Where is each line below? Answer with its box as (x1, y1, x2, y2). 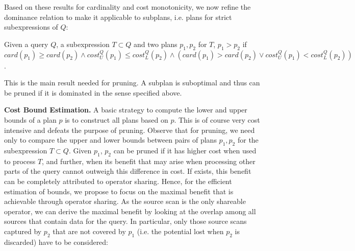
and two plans (133, 38, 177, 49)
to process (4, 155, 36, 166)
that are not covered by (53, 225, 126, 236)
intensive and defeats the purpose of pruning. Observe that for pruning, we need (4, 124, 255, 135)
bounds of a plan (4, 114, 57, 125)
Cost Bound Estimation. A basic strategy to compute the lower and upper (4, 104, 247, 115)
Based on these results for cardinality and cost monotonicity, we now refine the (4, 2, 251, 12)
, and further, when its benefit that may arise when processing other (42, 155, 256, 166)
